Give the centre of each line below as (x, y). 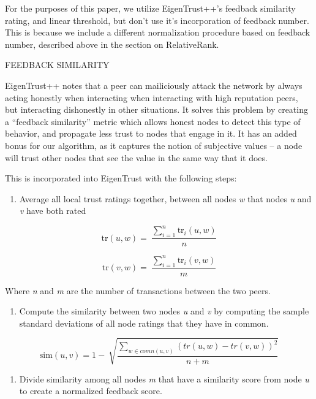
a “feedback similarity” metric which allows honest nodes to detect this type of (153, 121)
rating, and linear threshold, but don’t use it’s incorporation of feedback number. (157, 20)
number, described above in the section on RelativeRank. (112, 44)
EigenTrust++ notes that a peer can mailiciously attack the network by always (154, 85)
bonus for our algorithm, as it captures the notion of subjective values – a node (154, 145)
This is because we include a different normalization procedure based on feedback (158, 32)
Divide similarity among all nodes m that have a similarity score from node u (164, 378)
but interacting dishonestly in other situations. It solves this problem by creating (156, 109)
